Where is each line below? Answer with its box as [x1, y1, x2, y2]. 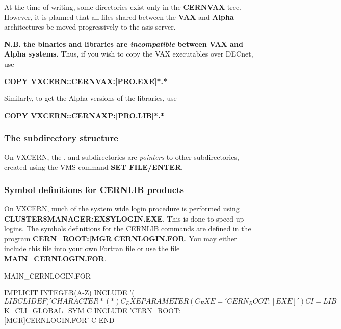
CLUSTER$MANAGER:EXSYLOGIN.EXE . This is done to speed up [4, 213, 244, 224]
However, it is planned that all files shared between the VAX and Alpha [4, 11, 234, 22]
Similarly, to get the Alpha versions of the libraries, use [4, 93, 177, 103]
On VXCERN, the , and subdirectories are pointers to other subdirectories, [4, 151, 239, 162]
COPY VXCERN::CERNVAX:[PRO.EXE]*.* [4, 75, 168, 86]
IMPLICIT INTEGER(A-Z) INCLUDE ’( [4, 287, 135, 298]
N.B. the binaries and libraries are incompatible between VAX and [4, 38, 243, 49]
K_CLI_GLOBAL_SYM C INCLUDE [4, 305, 127, 315]
